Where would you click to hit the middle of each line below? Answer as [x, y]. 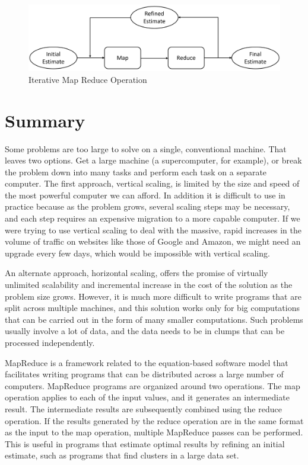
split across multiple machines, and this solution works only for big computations [152, 308]
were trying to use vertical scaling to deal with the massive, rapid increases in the [153, 230]
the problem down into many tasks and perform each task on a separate [136, 171]
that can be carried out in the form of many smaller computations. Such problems [154, 319]
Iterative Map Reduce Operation [88, 79]
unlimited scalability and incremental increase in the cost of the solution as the [149, 285]
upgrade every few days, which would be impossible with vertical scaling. [137, 253]
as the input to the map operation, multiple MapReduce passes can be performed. [154, 432]
